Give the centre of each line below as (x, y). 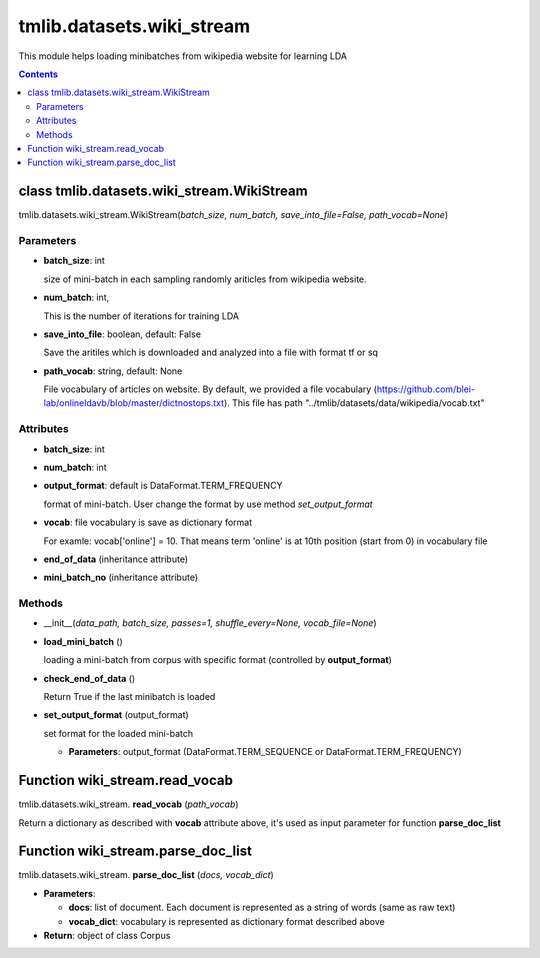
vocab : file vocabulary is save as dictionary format (148, 522)
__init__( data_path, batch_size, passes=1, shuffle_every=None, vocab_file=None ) (210, 623)
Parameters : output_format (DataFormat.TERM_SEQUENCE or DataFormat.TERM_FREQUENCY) (265, 752)
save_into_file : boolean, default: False (122, 334)
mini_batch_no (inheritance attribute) (121, 577)
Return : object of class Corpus (107, 935)
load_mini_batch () (83, 641)
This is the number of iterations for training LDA (141, 316)
